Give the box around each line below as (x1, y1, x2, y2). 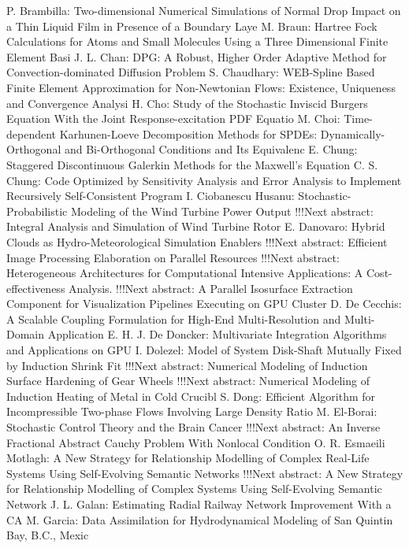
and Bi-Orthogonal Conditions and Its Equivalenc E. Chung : (64, 141, 358, 157)
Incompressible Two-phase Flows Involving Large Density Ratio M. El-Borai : (6, 403, 377, 420)
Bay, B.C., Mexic (6, 527, 89, 543)
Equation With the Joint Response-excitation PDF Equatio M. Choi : (6, 110, 340, 127)
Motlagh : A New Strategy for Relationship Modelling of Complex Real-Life (6, 450, 370, 466)
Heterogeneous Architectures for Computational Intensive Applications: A (6, 265, 363, 281)
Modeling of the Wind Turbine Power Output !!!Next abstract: (70, 202, 374, 219)
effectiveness (6, 280, 65, 296)
